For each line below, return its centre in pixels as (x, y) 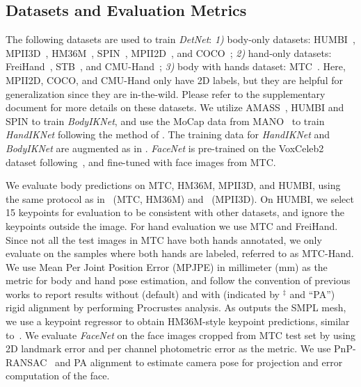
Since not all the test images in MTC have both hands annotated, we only (164, 239)
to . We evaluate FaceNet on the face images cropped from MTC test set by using (181, 335)
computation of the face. (58, 376)
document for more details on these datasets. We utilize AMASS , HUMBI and (175, 107)
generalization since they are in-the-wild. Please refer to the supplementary (166, 93)
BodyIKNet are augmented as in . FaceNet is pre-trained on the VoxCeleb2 (165, 148)
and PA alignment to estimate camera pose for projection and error (199, 362)
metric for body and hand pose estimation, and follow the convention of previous (178, 280)
